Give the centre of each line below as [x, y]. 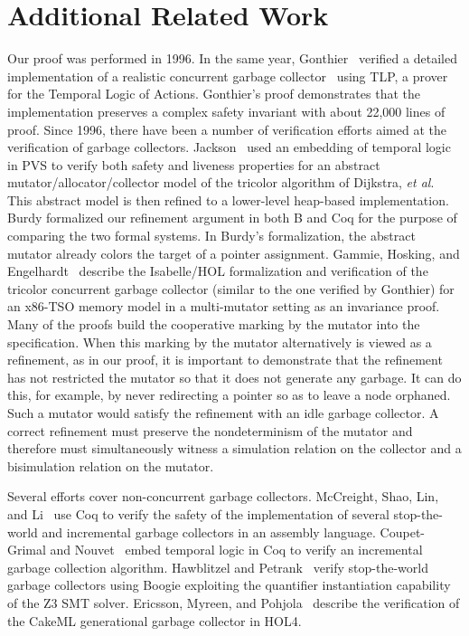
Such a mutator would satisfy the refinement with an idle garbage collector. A [223, 413]
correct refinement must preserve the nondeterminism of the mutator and [210, 430]
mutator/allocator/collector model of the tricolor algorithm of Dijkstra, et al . [221, 182]
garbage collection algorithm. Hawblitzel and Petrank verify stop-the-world [218, 567]
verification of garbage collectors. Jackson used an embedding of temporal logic [229, 147]
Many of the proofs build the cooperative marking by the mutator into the [214, 324]
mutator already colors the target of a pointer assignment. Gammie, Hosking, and [234, 253]
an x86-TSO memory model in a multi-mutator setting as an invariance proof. [224, 306]
